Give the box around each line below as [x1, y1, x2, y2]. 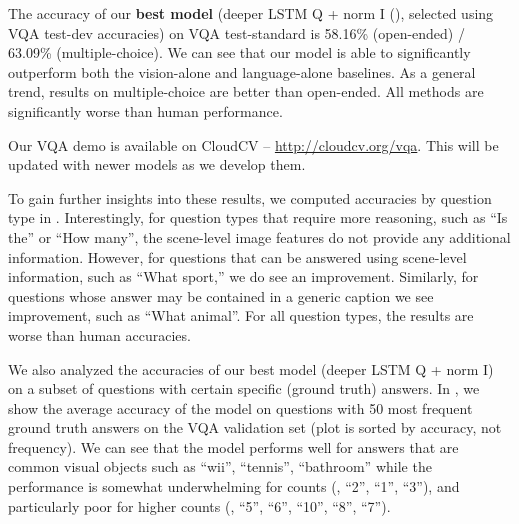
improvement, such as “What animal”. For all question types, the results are [8, 305, 474, 326]
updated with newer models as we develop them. [8, 154, 306, 175]
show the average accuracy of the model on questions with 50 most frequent [8, 397, 473, 418]
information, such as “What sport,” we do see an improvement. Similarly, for [8, 266, 479, 287]
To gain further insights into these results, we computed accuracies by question [8, 187, 492, 208]
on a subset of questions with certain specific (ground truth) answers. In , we [8, 378, 480, 399]
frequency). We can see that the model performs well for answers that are [8, 436, 459, 457]
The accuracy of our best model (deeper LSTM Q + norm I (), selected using [8, 3, 494, 23]
